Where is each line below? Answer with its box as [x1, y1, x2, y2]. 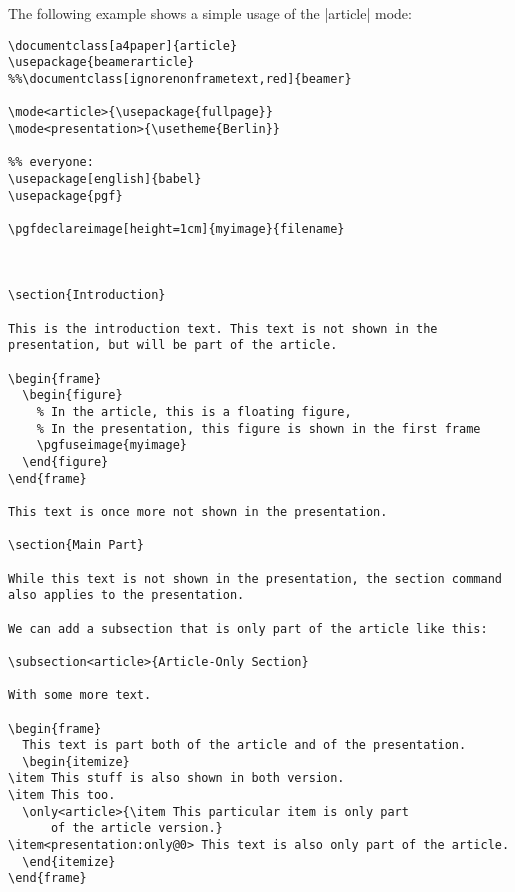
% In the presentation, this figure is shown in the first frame [36, 421, 481, 436]
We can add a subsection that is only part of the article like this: [8, 621, 488, 636]
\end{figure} [22, 455, 109, 469]
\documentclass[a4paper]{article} [8, 38, 238, 53]
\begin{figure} [22, 388, 123, 403]
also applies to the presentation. [8, 588, 245, 603]
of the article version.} [50, 821, 223, 836]
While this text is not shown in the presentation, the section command [8, 571, 502, 586]
